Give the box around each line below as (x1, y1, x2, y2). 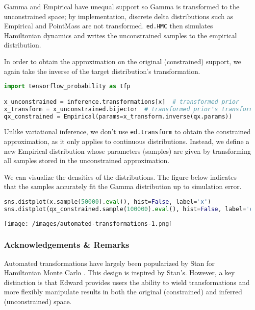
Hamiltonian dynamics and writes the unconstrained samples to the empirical (4, 30, 237, 40)
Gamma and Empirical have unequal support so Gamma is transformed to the (4, 1, 239, 11)
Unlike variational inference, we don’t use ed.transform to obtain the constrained (4, 126, 251, 137)
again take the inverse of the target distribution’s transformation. (4, 66, 200, 76)
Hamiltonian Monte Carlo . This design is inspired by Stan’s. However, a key (4, 267, 235, 278)
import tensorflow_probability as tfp (4, 83, 130, 90)
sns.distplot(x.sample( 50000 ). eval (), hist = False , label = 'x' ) (4, 198, 211, 205)
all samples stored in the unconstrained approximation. (4, 155, 170, 166)
